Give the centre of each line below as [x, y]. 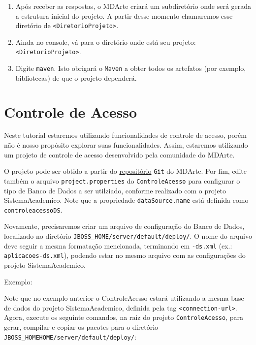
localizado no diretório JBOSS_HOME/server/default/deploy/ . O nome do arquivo [128, 236]
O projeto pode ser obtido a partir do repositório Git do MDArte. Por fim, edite [125, 171]
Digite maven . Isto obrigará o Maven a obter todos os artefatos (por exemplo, [131, 68]
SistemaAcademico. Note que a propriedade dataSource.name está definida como [126, 200]
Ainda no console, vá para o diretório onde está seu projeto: [106, 42]
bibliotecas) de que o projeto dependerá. [76, 78]
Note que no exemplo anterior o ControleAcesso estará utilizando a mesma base [124, 298]
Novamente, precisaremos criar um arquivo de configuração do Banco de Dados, [124, 226]
